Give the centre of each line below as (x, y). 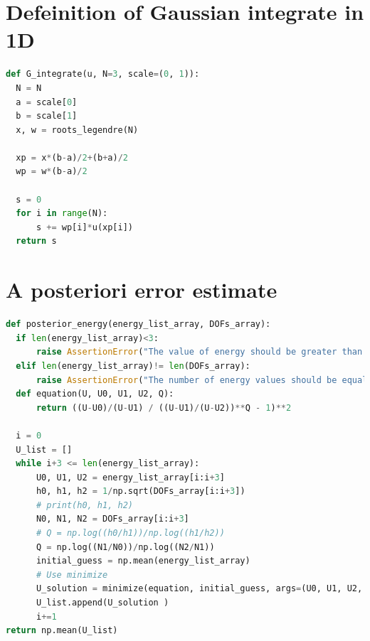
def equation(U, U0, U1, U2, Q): (95, 394)
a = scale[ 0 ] (47, 102)
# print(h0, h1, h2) (84, 505)
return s (36, 241)
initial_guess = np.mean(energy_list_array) (143, 561)
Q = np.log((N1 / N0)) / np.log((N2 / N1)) (125, 547)
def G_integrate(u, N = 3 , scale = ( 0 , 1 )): (103, 74)
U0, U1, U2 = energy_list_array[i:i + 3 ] (130, 477)
